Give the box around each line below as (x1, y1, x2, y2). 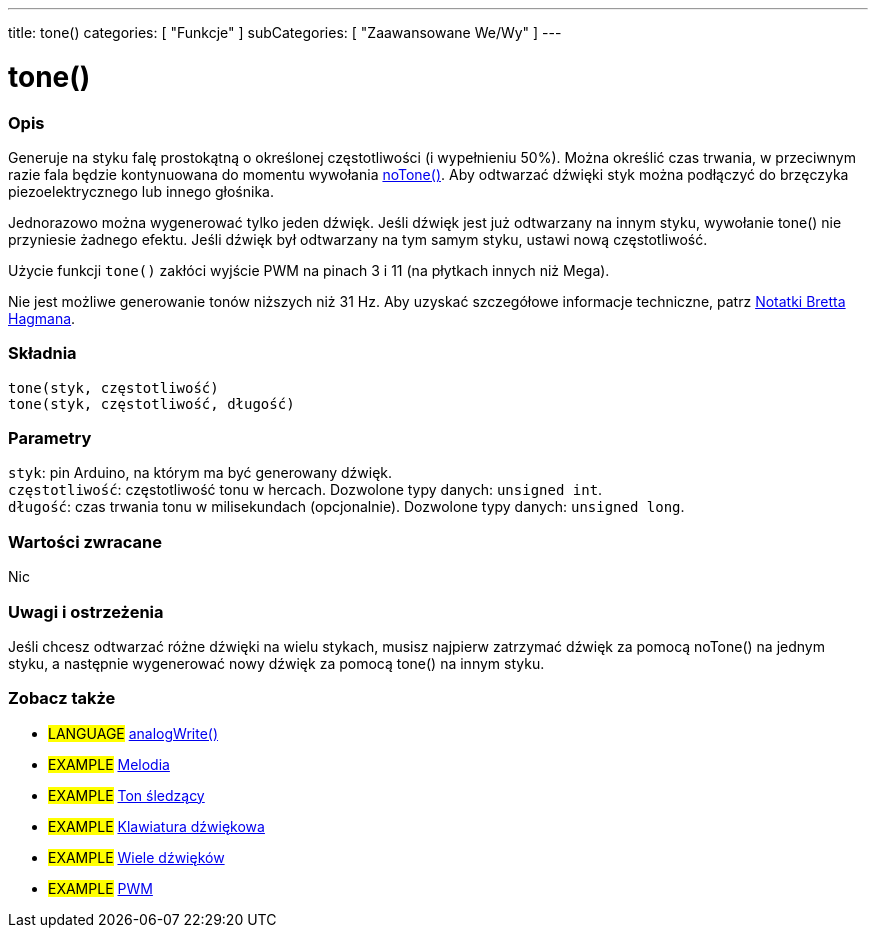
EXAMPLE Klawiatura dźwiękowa (48, 817, 265, 835)
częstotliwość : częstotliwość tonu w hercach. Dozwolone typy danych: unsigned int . (8, 481, 603, 499)
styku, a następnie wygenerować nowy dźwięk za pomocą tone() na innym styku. (8, 654, 545, 672)
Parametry (8, 428, 92, 448)
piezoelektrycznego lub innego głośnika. (8, 182, 274, 200)
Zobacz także (8, 688, 116, 709)
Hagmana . (8, 309, 76, 327)
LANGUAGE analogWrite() (48, 724, 219, 742)
